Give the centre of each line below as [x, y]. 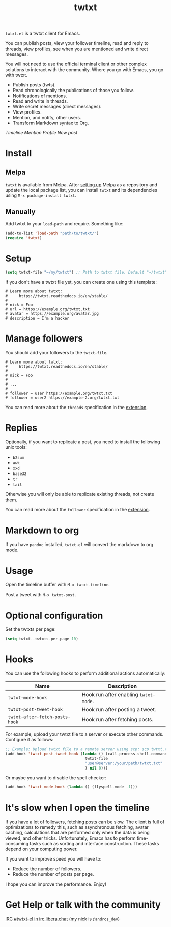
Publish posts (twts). [34, 85]
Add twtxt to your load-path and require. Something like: [64, 224]
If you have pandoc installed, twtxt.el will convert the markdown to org [79, 545]
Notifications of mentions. [40, 96]
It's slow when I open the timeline [78, 808]
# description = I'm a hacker [37, 318]
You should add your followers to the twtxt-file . [56, 352]
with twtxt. [16, 75]
